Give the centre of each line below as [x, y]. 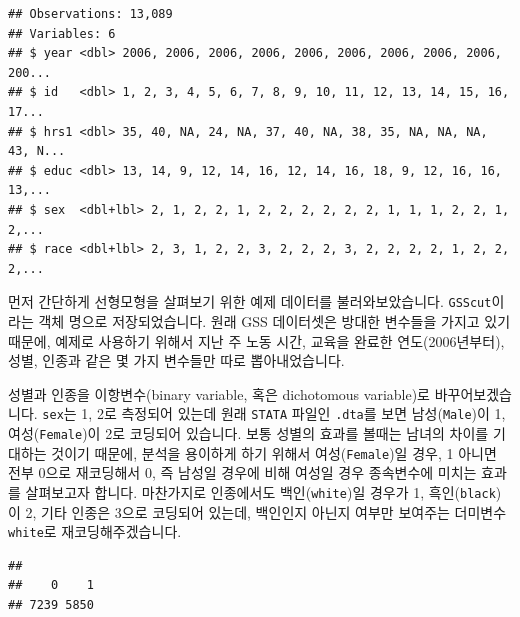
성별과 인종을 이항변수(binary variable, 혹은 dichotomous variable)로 [219, 393]
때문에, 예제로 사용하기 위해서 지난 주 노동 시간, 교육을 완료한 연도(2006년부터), [256, 340]
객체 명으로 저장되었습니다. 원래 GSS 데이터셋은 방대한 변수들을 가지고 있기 [274, 320]
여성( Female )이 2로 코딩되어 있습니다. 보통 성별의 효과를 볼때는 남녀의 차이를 [248, 433]
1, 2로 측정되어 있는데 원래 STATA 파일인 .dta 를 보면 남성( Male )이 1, [293, 413]
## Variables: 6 [62, 33]
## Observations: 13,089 [90, 14]
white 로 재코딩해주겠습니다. [95, 531]
